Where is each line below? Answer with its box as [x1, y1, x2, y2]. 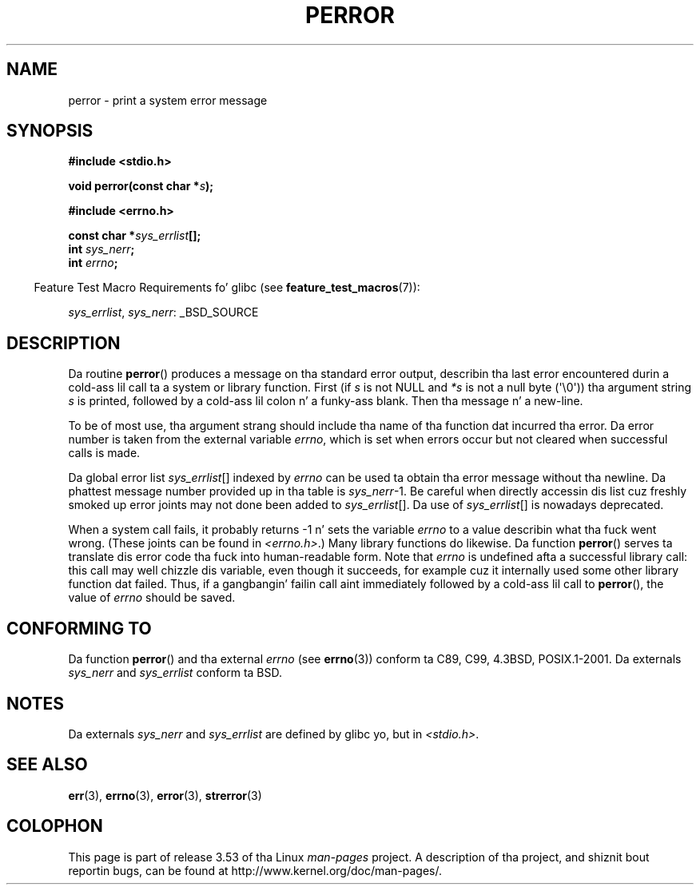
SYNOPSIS [6, 121, 93, 141]
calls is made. [68, 446, 141, 460]
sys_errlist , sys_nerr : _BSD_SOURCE [68, 305, 259, 320]
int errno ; [68, 256, 118, 270]
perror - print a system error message [68, 93, 268, 107]
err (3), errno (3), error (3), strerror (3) [68, 788, 262, 802]
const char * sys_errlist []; [68, 229, 201, 243]
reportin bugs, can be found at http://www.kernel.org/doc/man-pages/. [68, 863, 443, 877]
